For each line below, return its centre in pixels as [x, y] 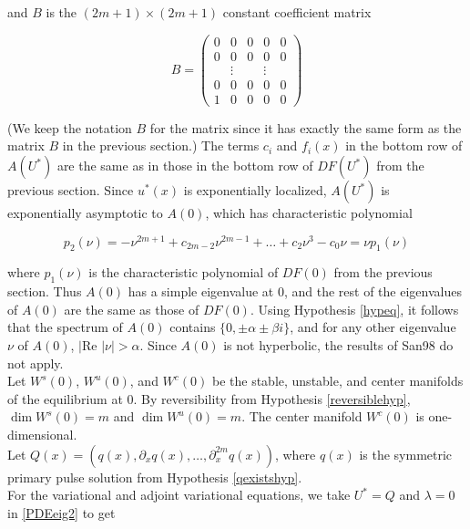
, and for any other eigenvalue [373, 327]
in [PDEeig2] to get [61, 512]
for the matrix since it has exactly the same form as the [306, 127]
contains [193, 327]
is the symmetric [406, 454]
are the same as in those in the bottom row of [185, 165]
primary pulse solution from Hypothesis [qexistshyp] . [155, 477]
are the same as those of [132, 309]
